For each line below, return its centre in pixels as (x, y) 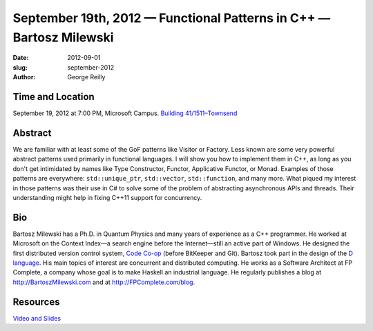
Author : (24, 77)
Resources (36, 302)
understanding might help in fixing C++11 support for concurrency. (107, 197)
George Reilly (86, 77)
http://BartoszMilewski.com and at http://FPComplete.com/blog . (104, 282)
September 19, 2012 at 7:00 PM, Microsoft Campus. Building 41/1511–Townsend (125, 113)
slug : (20, 67)
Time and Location (54, 97)
